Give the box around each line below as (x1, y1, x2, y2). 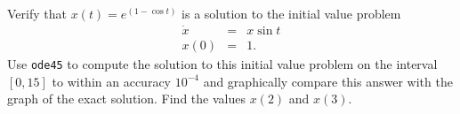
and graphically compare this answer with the (203, 72, 453, 90)
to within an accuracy (52, 72, 171, 90)
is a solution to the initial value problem (182, 4, 401, 22)
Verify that (7, 4, 67, 22)
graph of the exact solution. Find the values (7, 89, 246, 108)
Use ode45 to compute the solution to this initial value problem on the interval (7, 54, 438, 72)
